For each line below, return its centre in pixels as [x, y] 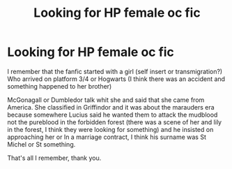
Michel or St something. [41, 144]
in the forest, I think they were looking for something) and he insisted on [110, 129]
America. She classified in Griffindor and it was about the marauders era [111, 107]
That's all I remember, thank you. [54, 158]
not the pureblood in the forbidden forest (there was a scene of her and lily [114, 122]
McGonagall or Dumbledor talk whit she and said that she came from [106, 100]
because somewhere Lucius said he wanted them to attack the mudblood [113, 115]
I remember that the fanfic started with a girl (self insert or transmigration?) [115, 71]
